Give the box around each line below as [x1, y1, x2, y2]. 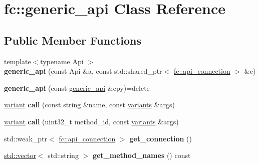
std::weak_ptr [4, 133, 48, 143]
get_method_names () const [92, 150, 191, 160]
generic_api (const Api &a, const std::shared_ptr [4, 66, 162, 76]
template [4, 56, 31, 66]
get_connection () [129, 133, 192, 143]
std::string [48, 150, 79, 160]
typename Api [40, 56, 84, 66]
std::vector [4, 150, 36, 160]
